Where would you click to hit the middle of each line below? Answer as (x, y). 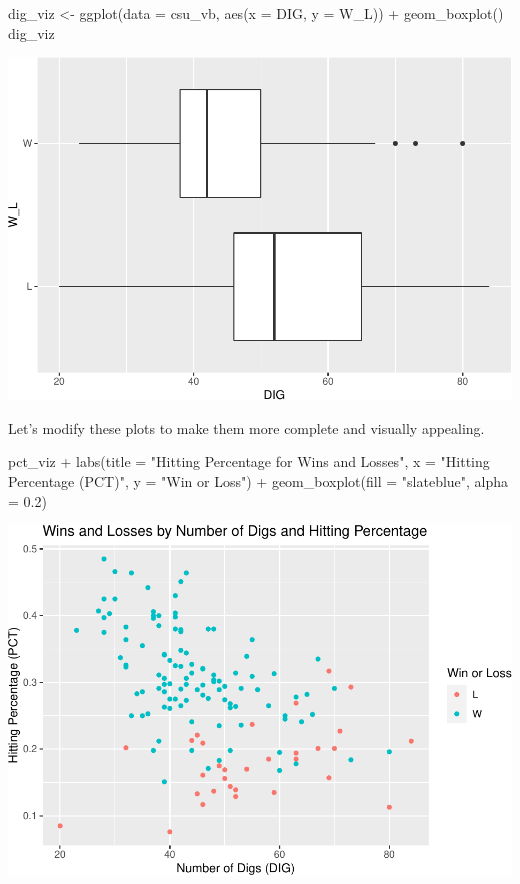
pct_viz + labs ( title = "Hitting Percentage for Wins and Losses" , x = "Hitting (249, 461)
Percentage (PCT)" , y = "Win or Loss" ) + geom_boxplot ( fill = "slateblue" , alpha (258, 481)
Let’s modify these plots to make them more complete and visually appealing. (246, 427)
